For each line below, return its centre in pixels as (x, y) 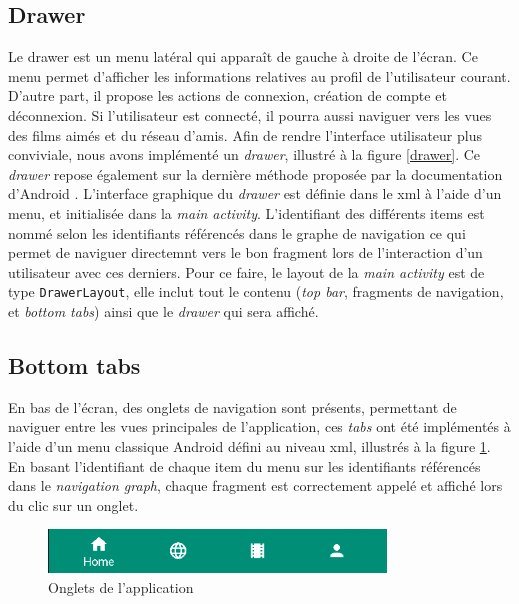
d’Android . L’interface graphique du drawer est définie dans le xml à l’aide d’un (255, 193)
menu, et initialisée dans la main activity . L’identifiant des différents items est (246, 212)
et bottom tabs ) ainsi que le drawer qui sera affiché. (163, 310)
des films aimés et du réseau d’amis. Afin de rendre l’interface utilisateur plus (245, 134)
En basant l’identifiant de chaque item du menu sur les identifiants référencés (244, 465)
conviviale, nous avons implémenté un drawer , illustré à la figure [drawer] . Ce (244, 154)
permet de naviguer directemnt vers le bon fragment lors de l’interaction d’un (245, 252)
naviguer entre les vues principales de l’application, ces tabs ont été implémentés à (259, 426)
